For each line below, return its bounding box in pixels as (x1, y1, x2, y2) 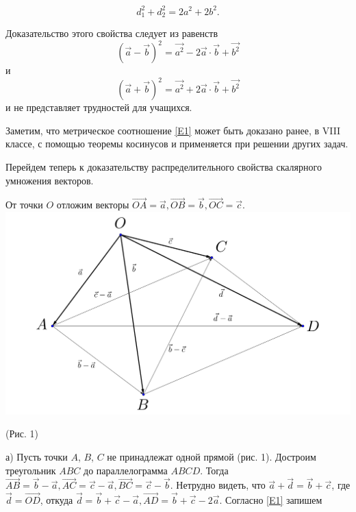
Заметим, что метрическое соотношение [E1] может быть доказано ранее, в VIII (5, 123, 341, 137)
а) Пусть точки (5, 449, 68, 463)
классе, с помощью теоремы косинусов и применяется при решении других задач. (5, 136, 348, 151)
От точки (5, 197, 43, 212)
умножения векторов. (5, 173, 94, 187)
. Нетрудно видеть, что (170, 478, 266, 492)
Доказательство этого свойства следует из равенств (5, 25, 218, 40)
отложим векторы (56, 197, 129, 212)
